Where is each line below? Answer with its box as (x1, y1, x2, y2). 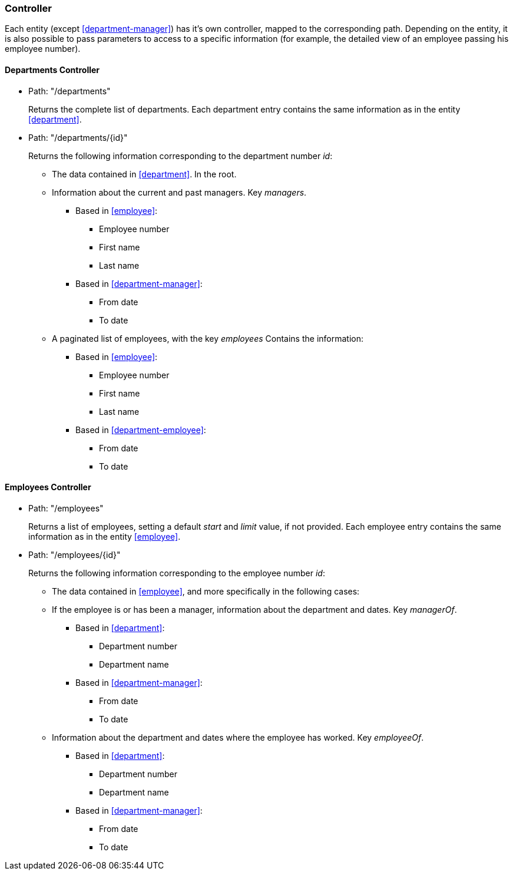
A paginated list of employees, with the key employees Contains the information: (52, 333, 363, 344)
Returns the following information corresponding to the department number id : (28, 150, 333, 161)
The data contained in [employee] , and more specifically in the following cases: (52, 586, 360, 596)
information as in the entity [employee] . (28, 531, 181, 541)
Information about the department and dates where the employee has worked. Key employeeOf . (52, 732, 424, 742)
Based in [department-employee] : (75, 424, 206, 435)
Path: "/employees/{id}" (28, 549, 121, 560)
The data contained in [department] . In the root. (52, 169, 237, 179)
